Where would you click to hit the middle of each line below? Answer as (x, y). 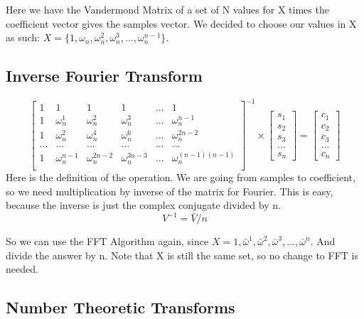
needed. (22, 269)
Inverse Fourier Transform (104, 76)
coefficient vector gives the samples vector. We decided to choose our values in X (181, 23)
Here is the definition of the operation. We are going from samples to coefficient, (181, 177)
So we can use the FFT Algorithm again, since (107, 241)
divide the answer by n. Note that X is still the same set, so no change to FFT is (182, 255)
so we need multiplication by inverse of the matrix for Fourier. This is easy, (170, 191)
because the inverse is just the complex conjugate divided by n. (143, 205)
